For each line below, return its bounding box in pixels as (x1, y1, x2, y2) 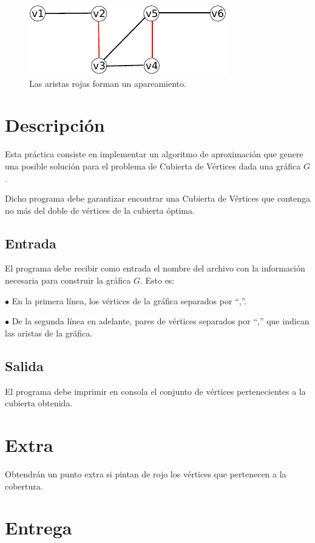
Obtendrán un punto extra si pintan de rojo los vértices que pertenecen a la (5, 467, 286, 480)
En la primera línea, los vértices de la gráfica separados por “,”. (12, 294, 247, 307)
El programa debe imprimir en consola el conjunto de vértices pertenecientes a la (5, 384, 306, 397)
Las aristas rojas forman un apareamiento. (29, 77, 186, 89)
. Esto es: (140, 274, 175, 287)
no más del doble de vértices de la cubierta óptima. (5, 203, 195, 216)
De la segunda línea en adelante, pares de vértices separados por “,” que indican (12, 315, 310, 327)
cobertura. (5, 479, 43, 492)
